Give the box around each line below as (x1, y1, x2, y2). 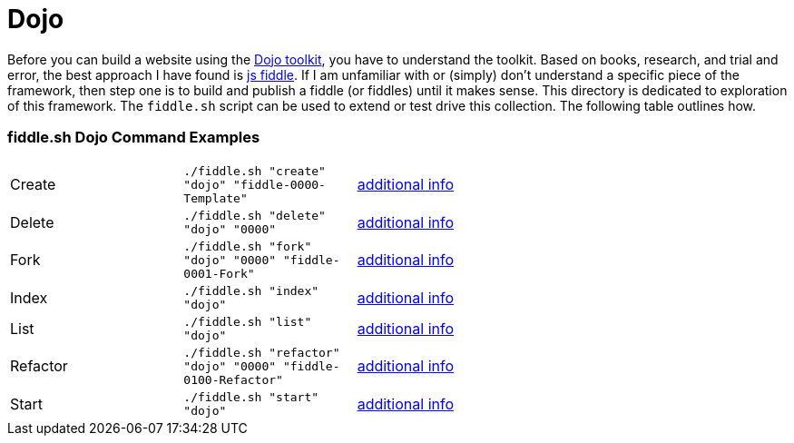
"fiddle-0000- (233, 177, 326, 192)
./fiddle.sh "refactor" (183, 345, 340, 359)
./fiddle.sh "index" (183, 283, 319, 298)
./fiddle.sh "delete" (183, 208, 326, 222)
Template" (183, 191, 248, 205)
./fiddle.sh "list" (183, 314, 312, 329)
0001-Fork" (183, 266, 255, 281)
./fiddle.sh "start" (183, 389, 319, 404)
